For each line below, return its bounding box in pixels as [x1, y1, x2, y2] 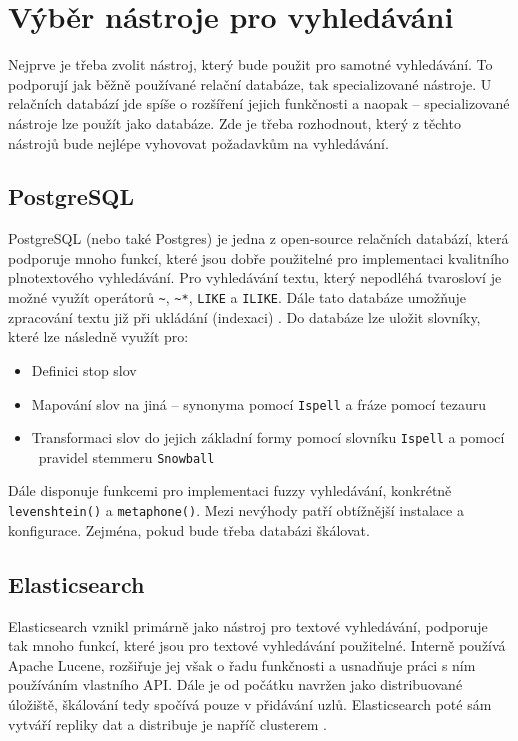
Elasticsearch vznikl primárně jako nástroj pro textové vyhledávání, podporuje [8, 615, 488, 636]
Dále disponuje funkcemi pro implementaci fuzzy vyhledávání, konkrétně [8, 480, 452, 501]
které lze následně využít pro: [8, 326, 189, 347]
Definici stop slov [31, 359, 137, 380]
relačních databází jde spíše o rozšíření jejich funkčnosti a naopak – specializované [8, 93, 510, 114]
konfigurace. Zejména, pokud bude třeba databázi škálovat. [8, 519, 370, 540]
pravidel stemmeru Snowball [38, 446, 215, 467]
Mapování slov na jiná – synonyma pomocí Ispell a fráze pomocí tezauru [31, 393, 487, 414]
